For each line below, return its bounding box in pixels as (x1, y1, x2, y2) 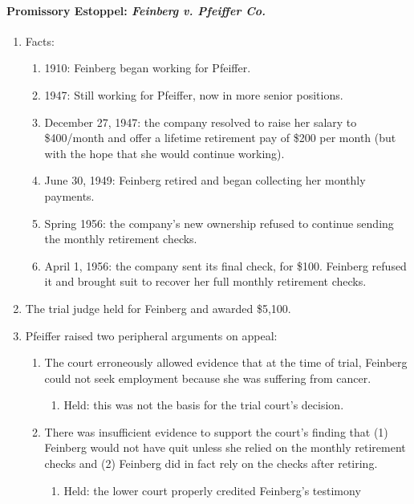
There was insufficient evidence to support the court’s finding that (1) (44, 423, 388, 440)
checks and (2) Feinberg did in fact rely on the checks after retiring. (44, 455, 378, 472)
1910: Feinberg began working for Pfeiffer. (44, 59, 251, 76)
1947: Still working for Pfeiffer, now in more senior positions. (44, 86, 343, 103)
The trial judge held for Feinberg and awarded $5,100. (25, 299, 291, 316)
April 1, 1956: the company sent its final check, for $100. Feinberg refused (44, 257, 407, 274)
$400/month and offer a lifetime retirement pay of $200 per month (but (44, 129, 396, 146)
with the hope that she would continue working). (44, 144, 285, 161)
